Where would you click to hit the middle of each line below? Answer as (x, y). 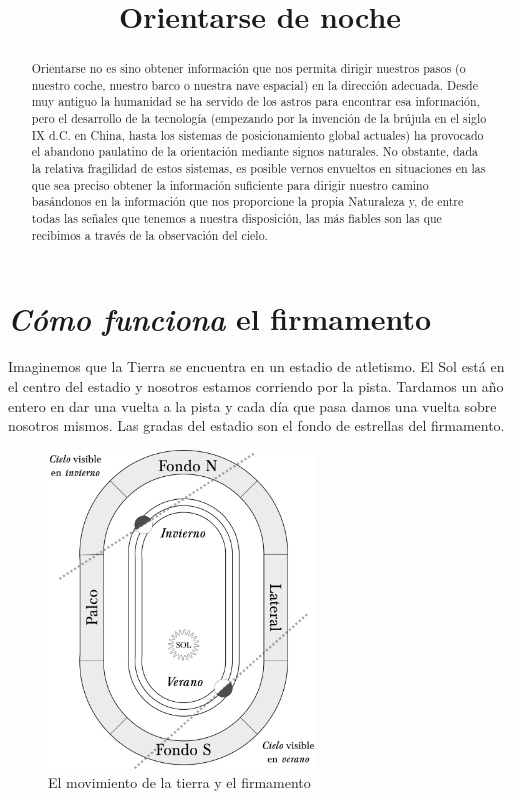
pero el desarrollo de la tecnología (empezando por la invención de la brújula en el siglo (259, 118)
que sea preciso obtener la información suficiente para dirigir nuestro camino (230, 184)
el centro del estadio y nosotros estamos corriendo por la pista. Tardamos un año (256, 385)
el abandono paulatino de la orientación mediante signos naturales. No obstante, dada (255, 151)
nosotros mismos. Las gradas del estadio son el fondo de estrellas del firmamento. (256, 425)
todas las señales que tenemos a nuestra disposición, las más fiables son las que (236, 218)
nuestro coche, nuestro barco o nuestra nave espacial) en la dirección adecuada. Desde (254, 84)
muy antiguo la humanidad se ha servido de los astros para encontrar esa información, (255, 101)
